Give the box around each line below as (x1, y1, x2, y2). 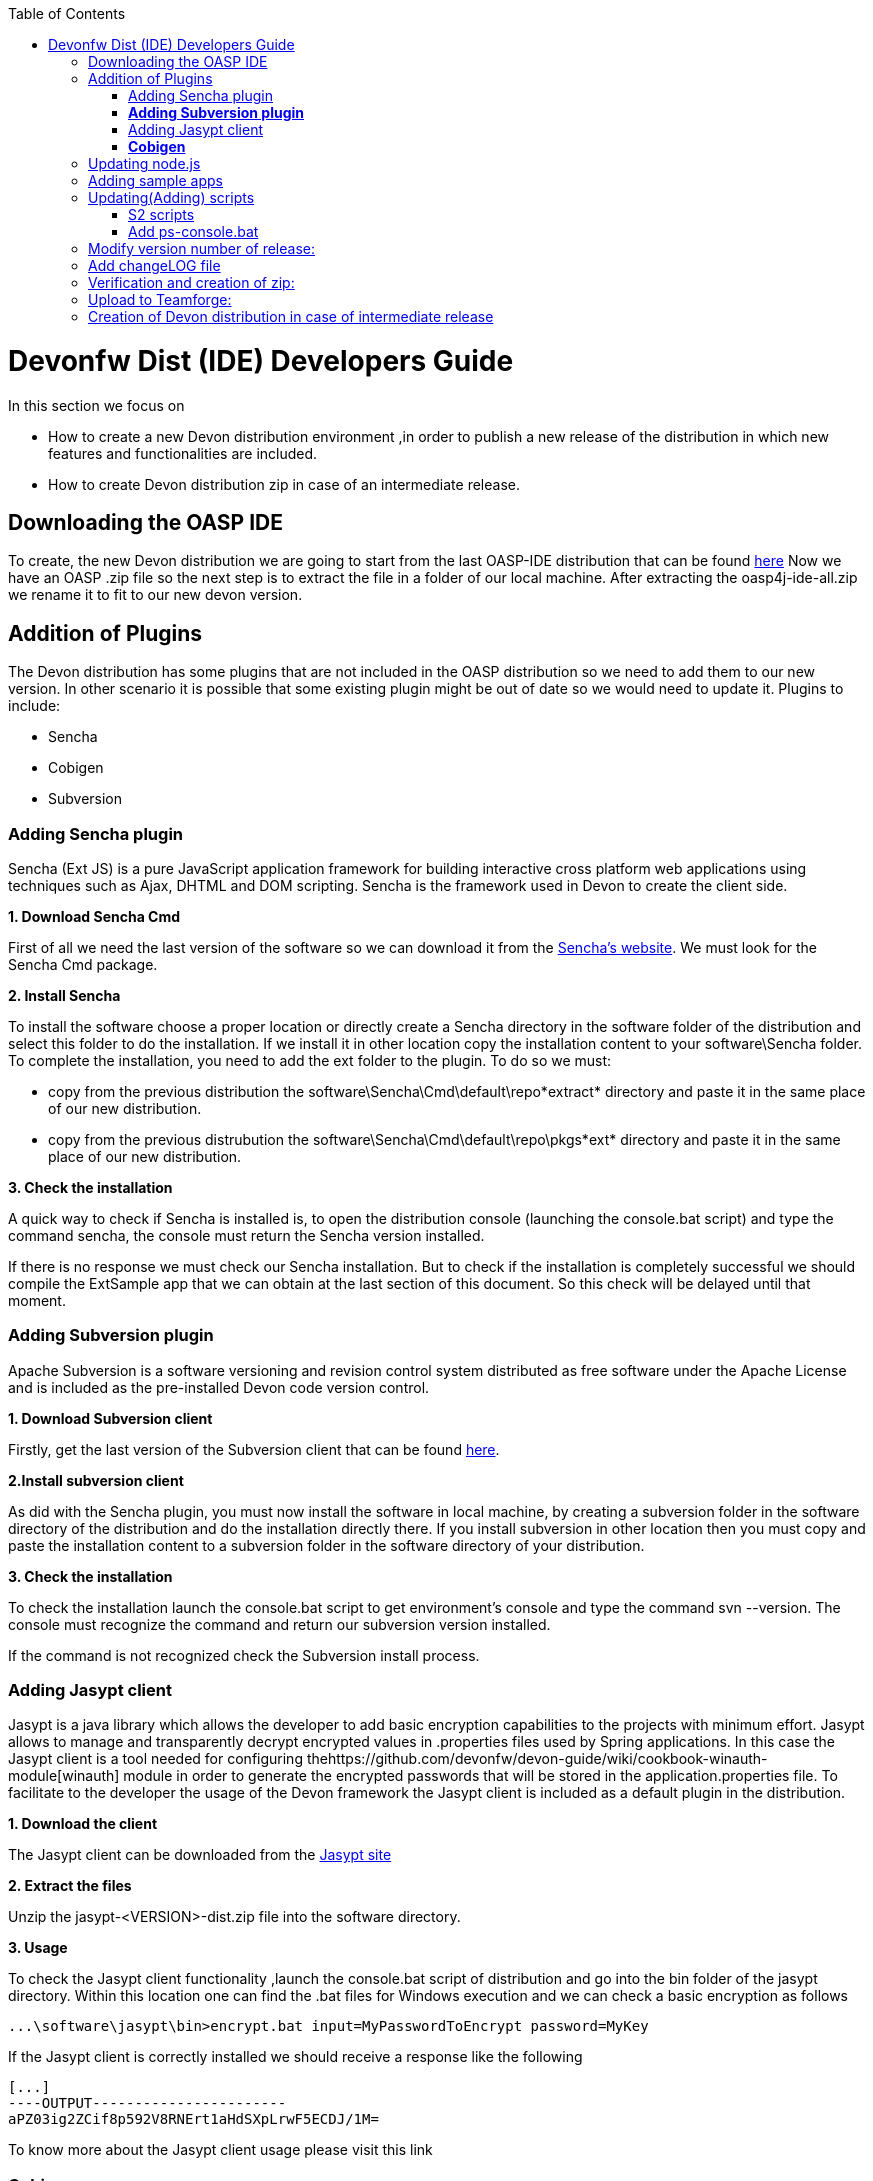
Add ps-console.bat (128, 223, 259, 240)
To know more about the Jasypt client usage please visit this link (8, 2141, 433, 2159)
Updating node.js (88, 155, 201, 172)
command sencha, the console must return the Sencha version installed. (8, 1226, 485, 1244)
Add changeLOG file (88, 257, 221, 274)
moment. (8, 1291, 66, 1309)
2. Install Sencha (8, 986, 121, 1004)
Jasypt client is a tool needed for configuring (8, 1750, 303, 1768)
